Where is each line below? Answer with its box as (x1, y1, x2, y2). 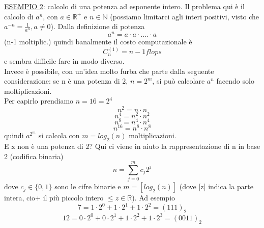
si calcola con (38, 130, 80, 141)
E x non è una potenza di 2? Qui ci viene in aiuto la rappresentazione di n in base (4, 141, 260, 151)
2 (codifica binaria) (4, 150, 64, 161)
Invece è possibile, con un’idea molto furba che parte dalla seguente (4, 65, 214, 76)
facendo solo (216, 75, 254, 86)
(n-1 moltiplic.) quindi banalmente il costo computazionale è (4, 36, 192, 47)
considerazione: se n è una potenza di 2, (4, 75, 128, 86)
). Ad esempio (132, 192, 175, 203)
